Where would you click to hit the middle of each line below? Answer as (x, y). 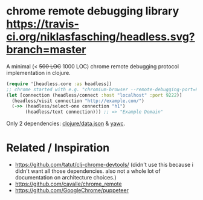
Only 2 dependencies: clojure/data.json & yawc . (66, 124)
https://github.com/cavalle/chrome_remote (68, 184)
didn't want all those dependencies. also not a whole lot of (88, 171)
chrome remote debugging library (93, 11)
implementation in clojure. (38, 73)
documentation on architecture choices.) (66, 178)
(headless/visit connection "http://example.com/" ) (78, 101)
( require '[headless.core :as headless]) (59, 84)
